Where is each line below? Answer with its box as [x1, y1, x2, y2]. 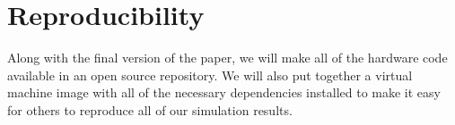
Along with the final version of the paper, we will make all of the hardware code [7, 48, 448, 67]
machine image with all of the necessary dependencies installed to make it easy [7, 83, 441, 102]
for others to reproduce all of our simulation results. [7, 100, 293, 119]
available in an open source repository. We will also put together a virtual [7, 65, 413, 84]
